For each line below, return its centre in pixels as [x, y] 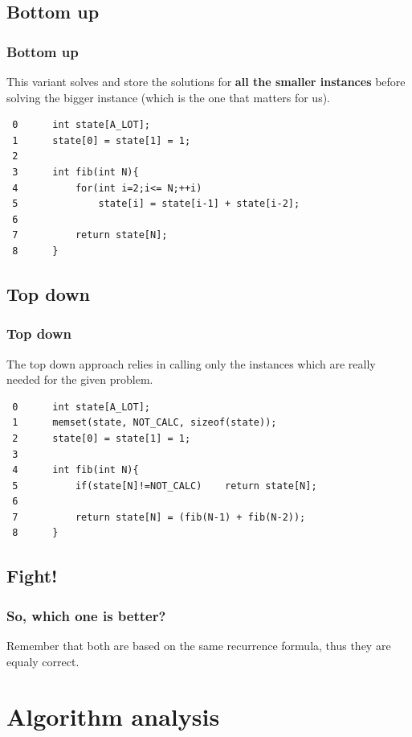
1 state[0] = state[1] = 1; [102, 140]
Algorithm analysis [113, 716]
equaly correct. [43, 661]
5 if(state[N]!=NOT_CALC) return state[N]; [165, 486]
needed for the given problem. [80, 379]
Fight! [32, 576]
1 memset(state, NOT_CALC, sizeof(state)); [145, 423]
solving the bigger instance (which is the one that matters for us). [168, 97]
